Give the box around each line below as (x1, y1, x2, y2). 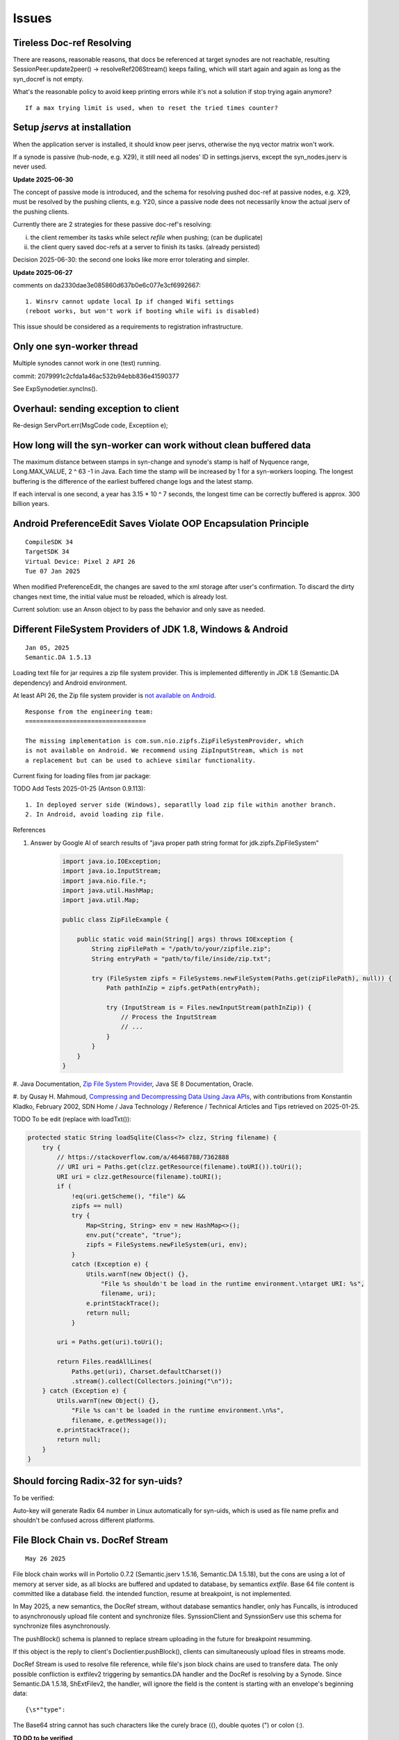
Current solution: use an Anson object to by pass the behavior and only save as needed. (13, 606, 266, 614)
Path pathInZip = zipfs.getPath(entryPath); (106, 983, 261, 992)
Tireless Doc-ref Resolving (13, 37, 132, 49)
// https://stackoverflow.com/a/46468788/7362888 (56, 1153, 229, 1161)
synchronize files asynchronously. (13, 1622, 111, 1630)
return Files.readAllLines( (56, 1358, 153, 1366)
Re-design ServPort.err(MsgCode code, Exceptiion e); (13, 421, 168, 429)
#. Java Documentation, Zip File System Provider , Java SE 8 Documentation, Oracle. (13, 1079, 254, 1089)
